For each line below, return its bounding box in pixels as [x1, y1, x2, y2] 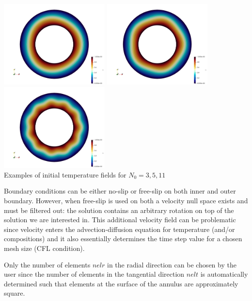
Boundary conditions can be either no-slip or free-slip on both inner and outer [4, 186, 236, 196]
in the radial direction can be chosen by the [107, 259, 236, 269]
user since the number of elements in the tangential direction [4, 269, 185, 279]
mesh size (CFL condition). [4, 243, 85, 253]
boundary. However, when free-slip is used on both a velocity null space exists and [4, 195, 248, 205]
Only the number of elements [4, 259, 91, 269]
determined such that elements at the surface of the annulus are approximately [4, 278, 238, 288]
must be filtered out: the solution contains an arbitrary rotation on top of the [4, 205, 234, 215]
